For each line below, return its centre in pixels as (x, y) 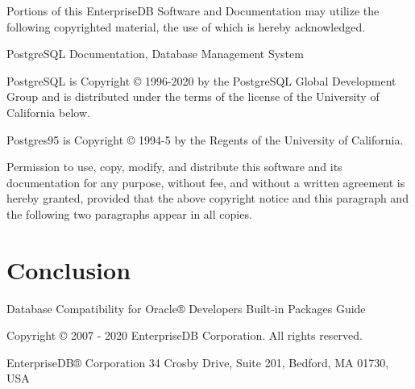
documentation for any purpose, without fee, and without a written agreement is (206, 182)
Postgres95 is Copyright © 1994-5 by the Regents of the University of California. (205, 139)
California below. (48, 112)
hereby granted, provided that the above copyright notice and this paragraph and (207, 198)
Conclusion (69, 269)
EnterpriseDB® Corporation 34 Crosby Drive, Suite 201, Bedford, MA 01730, (198, 362)
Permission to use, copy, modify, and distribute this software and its (174, 167)
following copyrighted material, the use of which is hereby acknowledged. (186, 26)
